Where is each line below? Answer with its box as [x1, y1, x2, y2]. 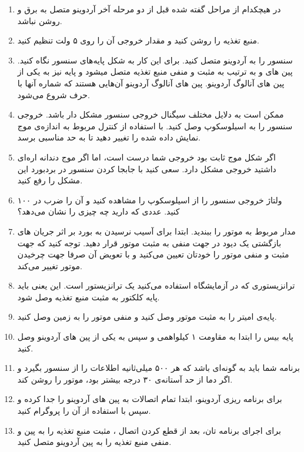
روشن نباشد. [17, 14, 62, 26]
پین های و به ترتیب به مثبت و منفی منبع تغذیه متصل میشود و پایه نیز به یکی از [17, 65, 293, 78]
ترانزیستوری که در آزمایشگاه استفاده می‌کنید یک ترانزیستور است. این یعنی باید [17, 279, 295, 292]
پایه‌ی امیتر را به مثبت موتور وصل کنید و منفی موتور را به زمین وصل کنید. [17, 310, 277, 323]
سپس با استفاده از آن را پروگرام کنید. [17, 404, 151, 417]
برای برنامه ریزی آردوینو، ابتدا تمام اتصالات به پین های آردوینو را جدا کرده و [17, 393, 282, 405]
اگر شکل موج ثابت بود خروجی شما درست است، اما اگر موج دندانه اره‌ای [17, 150, 276, 163]
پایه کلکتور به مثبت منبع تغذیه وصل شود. [17, 290, 160, 303]
